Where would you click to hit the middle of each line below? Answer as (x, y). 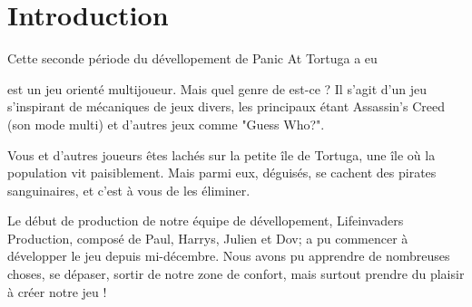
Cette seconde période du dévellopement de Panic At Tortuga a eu (192, 58)
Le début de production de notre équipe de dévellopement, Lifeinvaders (206, 221)
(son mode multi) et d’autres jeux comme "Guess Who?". (166, 124)
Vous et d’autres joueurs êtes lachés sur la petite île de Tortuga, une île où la (221, 154)
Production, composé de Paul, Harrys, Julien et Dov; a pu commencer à (208, 238)
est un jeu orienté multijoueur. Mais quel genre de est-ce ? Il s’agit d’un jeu (217, 88)
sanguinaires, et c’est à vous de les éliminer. (129, 190)
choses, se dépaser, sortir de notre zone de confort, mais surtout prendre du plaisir (236, 274)
